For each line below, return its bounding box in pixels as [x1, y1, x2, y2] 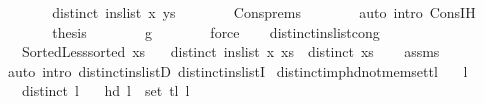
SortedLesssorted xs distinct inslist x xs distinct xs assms [21, 41, 440, 62]
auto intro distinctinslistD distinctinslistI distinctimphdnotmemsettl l [7, 60, 468, 81]
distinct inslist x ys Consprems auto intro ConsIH [52, 2, 476, 22]
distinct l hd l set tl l [21, 80, 190, 101]
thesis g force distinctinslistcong [52, 21, 380, 42]
